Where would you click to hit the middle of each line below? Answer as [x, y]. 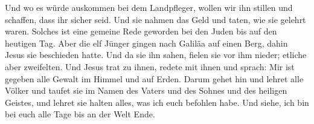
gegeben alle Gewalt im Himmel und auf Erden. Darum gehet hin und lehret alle [154, 78]
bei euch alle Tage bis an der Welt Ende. [80, 114]
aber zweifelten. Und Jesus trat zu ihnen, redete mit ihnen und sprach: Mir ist [150, 66]
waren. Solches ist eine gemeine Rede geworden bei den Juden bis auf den [141, 31]
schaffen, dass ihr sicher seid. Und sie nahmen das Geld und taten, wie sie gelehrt [155, 19]
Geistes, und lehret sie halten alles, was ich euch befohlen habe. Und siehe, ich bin [157, 102]
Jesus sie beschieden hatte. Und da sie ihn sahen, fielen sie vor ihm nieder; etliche [156, 55]
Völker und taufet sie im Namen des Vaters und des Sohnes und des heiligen [146, 90]
